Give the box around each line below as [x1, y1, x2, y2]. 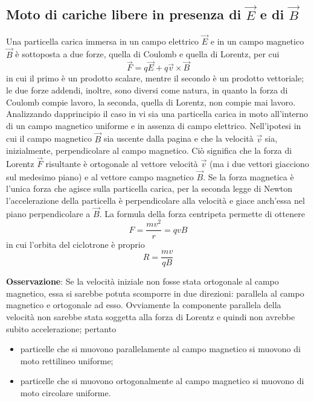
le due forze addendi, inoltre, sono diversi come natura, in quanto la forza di [6, 83, 288, 96]
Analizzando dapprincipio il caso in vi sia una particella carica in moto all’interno [6, 107, 309, 120]
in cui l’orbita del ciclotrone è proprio [6, 238, 145, 250]
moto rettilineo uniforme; [20, 354, 114, 367]
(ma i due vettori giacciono [209, 157, 309, 169]
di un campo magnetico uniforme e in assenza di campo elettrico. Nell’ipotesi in [6, 119, 301, 131]
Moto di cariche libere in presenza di [6, 5, 242, 24]
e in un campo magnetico [210, 34, 304, 47]
